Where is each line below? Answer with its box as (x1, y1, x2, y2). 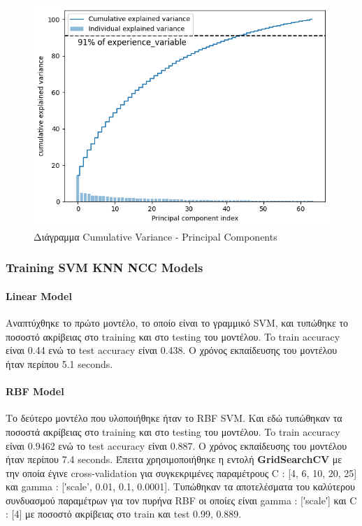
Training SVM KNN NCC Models (6, 259, 203, 276)
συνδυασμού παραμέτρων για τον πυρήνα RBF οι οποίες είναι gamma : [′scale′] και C (6, 492, 357, 507)
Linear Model (6, 288, 72, 303)
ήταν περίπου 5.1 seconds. (6, 356, 113, 371)
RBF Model (6, 384, 64, 399)
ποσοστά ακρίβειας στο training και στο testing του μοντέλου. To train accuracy (6, 424, 340, 439)
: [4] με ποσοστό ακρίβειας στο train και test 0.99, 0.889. (6, 506, 242, 521)
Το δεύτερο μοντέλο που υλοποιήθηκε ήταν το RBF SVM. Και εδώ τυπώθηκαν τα (6, 411, 342, 425)
